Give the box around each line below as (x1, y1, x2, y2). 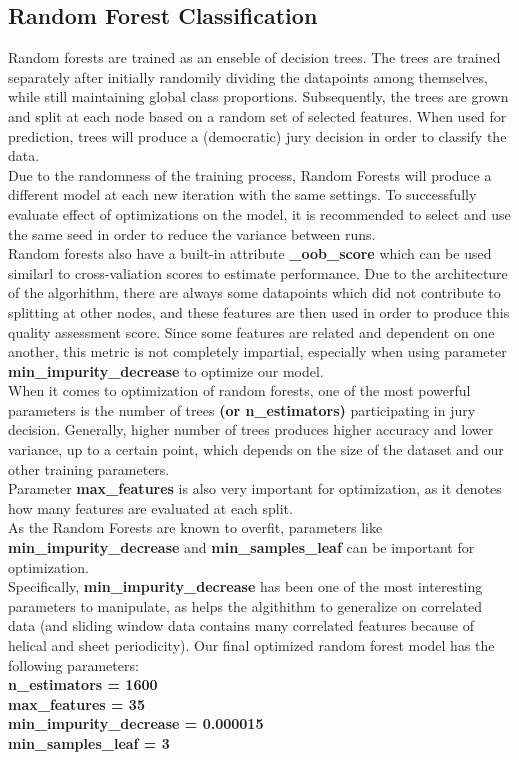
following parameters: (8, 654, 139, 675)
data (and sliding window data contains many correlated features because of (8, 615, 474, 636)
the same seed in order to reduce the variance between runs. (8, 223, 376, 244)
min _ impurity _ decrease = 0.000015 (8, 713, 264, 734)
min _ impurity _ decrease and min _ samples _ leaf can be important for (8, 537, 475, 558)
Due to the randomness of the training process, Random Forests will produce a (8, 164, 492, 185)
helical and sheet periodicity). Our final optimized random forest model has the (8, 635, 495, 656)
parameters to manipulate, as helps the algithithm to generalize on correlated (8, 595, 483, 616)
